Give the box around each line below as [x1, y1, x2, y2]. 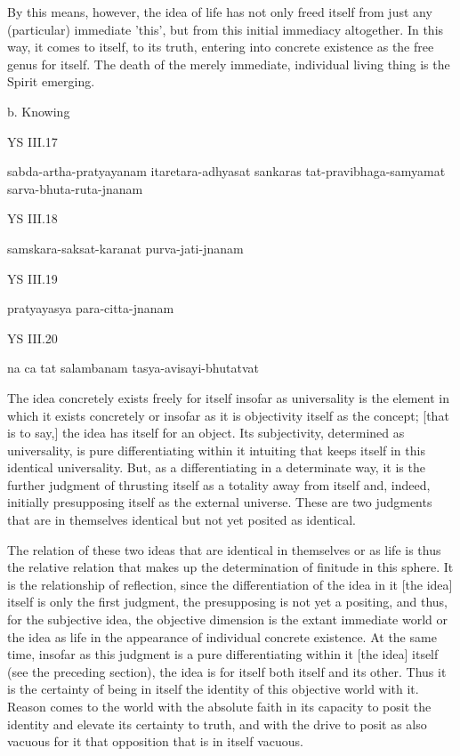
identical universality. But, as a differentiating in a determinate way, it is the [7, 458, 425, 477]
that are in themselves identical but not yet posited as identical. [7, 511, 356, 529]
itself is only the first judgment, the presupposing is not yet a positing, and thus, [7, 592, 448, 611]
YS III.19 [7, 269, 58, 287]
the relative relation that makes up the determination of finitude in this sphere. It [7, 558, 454, 576]
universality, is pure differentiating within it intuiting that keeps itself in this [7, 440, 425, 459]
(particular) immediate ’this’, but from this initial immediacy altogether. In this [7, 20, 444, 38]
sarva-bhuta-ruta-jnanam [7, 179, 143, 197]
